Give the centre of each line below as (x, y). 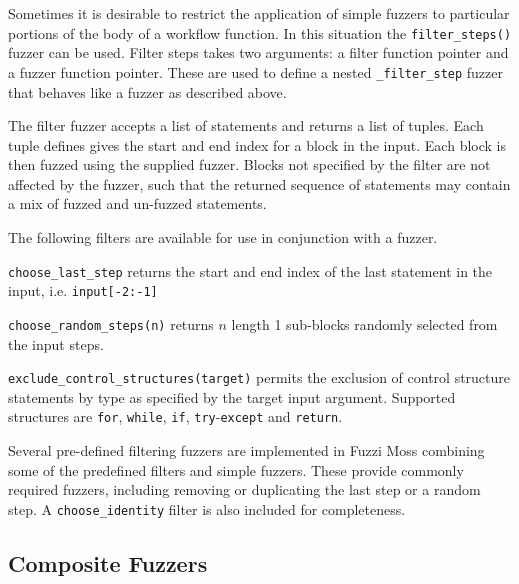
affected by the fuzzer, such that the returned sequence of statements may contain (259, 183)
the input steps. (56, 343)
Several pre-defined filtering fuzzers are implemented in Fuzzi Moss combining (246, 450)
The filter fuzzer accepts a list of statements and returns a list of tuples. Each (246, 125)
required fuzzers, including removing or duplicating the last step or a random (244, 489)
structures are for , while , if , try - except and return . (175, 416)
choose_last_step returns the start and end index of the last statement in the (250, 270)
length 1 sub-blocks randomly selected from (364, 323)
